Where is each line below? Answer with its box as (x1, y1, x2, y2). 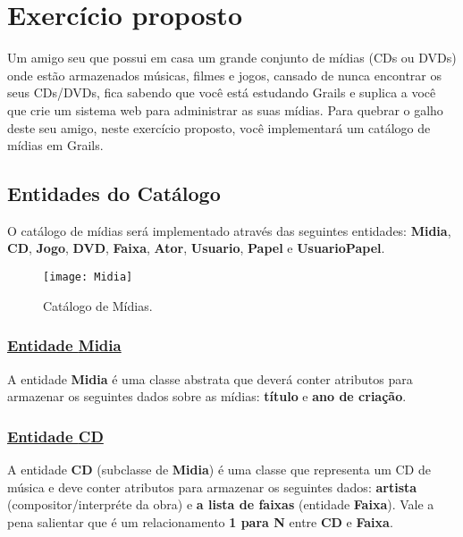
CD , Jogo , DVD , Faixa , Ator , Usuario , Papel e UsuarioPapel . (7, 239, 385, 257)
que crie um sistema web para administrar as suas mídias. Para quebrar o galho (7, 100, 443, 119)
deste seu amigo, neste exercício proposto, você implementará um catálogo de (7, 118, 431, 137)
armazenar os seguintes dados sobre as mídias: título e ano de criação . (7, 387, 407, 406)
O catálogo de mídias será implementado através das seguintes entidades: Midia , (7, 221, 451, 239)
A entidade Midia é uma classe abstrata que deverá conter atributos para (7, 369, 413, 388)
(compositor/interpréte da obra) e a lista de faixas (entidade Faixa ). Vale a (7, 495, 434, 514)
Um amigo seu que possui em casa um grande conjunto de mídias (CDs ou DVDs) (7, 48, 457, 67)
